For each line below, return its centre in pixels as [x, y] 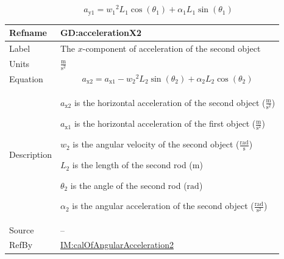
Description [30, 154]
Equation [26, 79]
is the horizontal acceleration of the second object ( [170, 102]
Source [22, 229]
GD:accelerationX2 [101, 33]
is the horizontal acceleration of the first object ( [165, 123]
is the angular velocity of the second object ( [156, 144]
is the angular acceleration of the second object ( [163, 206]
